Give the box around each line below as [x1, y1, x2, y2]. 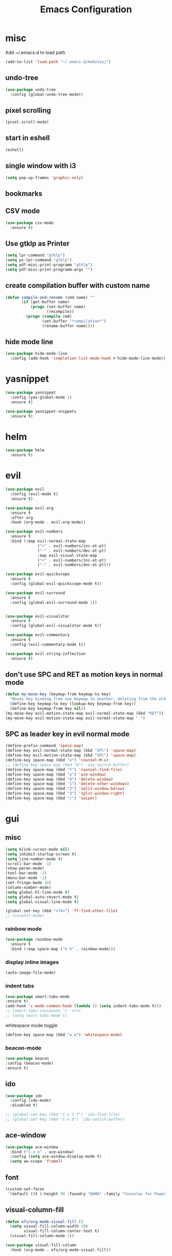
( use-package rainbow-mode [5, 937, 63, 942]
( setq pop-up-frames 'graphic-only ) [5, 175, 83, 180]
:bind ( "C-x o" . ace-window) [10, 1149, 74, 1155]
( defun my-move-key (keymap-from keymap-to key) [5, 692, 111, 697]
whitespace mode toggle [5, 1022, 58, 1028]
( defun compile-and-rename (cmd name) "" [5, 295, 95, 300]
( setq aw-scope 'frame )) [10, 1159, 63, 1164]
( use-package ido [5, 1093, 42, 1098]
